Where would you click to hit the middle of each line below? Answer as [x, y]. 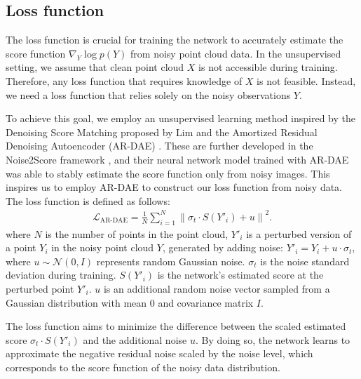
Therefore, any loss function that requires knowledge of [124, 80]
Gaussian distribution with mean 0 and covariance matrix [130, 302]
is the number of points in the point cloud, [137, 233]
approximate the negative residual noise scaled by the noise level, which [159, 353]
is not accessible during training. [268, 67]
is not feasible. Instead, [306, 80]
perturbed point [40, 289]
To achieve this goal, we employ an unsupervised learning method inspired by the [180, 118]
